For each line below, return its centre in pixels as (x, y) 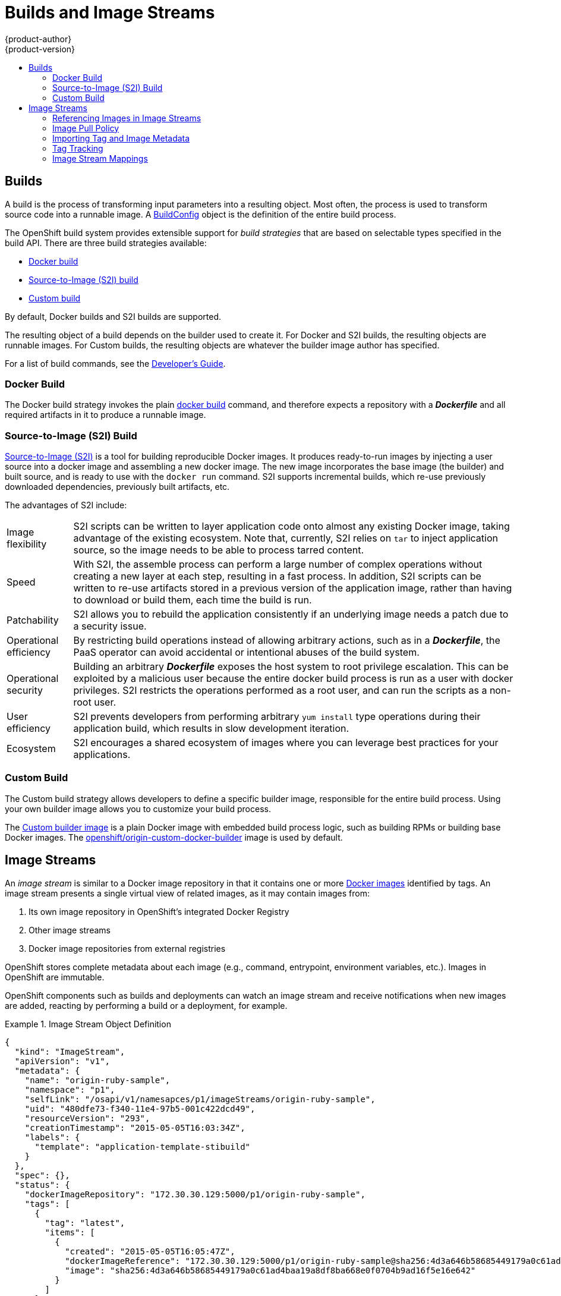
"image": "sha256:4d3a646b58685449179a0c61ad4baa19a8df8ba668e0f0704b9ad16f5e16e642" (270, 1270)
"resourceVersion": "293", (87, 1118)
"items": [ (70, 1232)
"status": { (42, 1185)
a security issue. (110, 626)
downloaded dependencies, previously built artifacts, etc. (117, 487)
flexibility (27, 544)
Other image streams (70, 930)
